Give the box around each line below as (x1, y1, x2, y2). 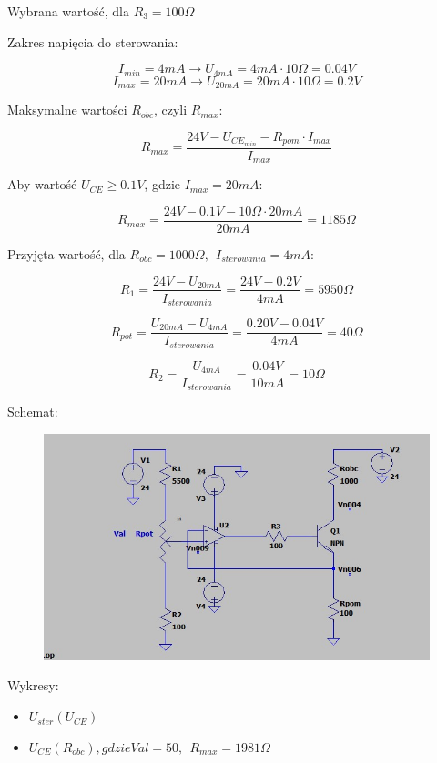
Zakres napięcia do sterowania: (7, 32, 178, 51)
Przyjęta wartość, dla (7, 244, 126, 263)
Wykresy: (7, 676, 59, 695)
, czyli (153, 100, 188, 119)
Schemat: (7, 402, 58, 421)
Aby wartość (7, 175, 77, 194)
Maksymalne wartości (7, 100, 127, 119)
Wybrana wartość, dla (7, 2, 129, 20)
